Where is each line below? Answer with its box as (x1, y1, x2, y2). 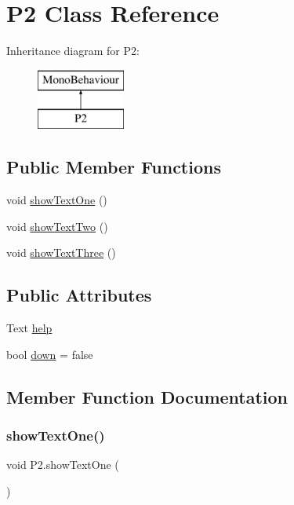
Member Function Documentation (6, 384, 289, 408)
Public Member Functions (6, 155, 221, 179)
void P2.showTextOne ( (6, 456, 119, 473)
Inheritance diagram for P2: (6, 42, 140, 59)
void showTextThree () (6, 244, 116, 261)
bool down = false (6, 346, 93, 362)
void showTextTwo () (6, 218, 108, 234)
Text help (6, 320, 53, 336)
